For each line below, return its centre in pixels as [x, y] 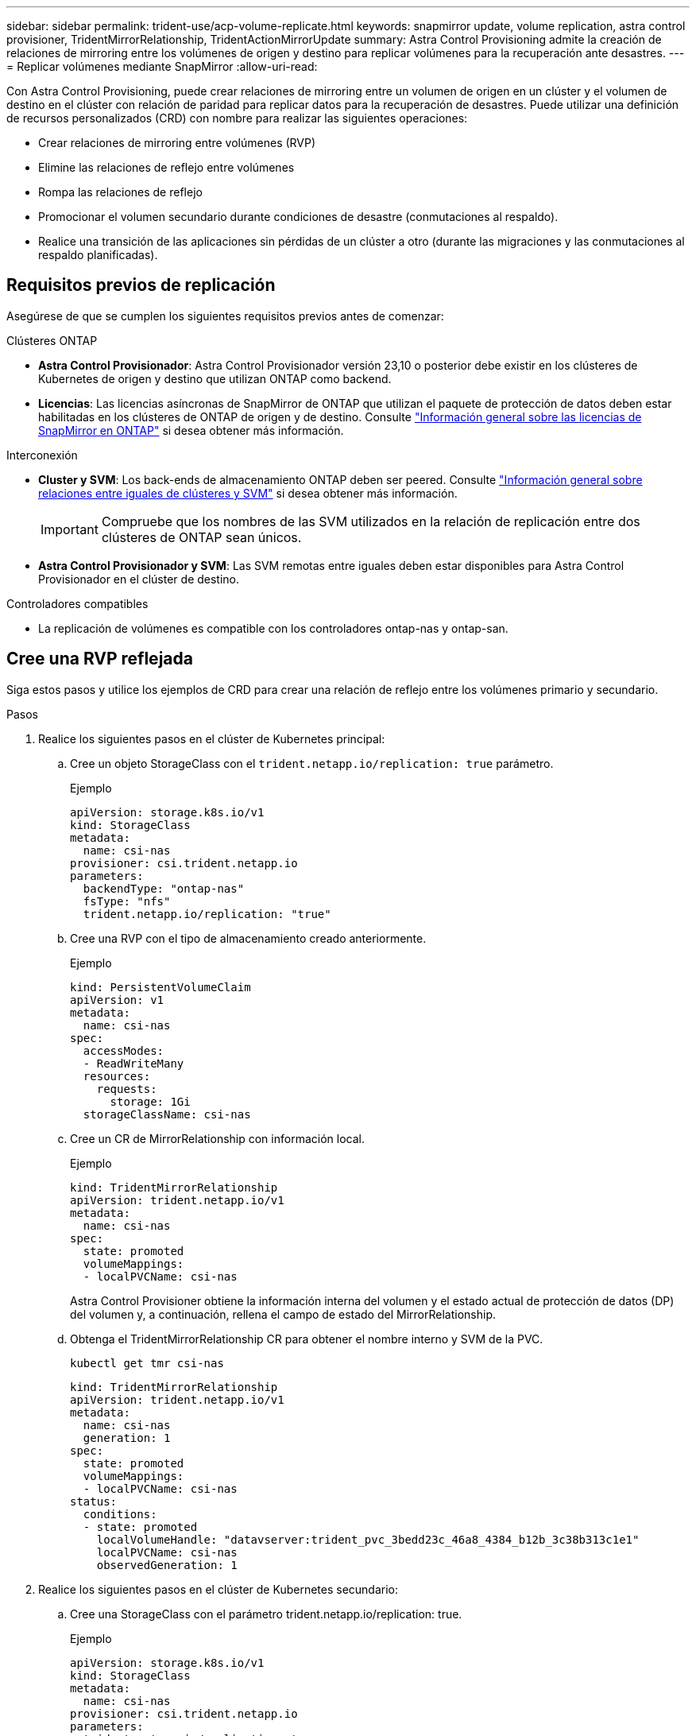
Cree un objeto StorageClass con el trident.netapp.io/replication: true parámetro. [312, 763]
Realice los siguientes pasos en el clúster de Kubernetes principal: [212, 738]
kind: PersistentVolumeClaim [160, 987]
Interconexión [42, 455]
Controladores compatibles [77, 603]
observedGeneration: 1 [167, 1565]
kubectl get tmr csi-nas [147, 1363]
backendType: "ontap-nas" [164, 888]
